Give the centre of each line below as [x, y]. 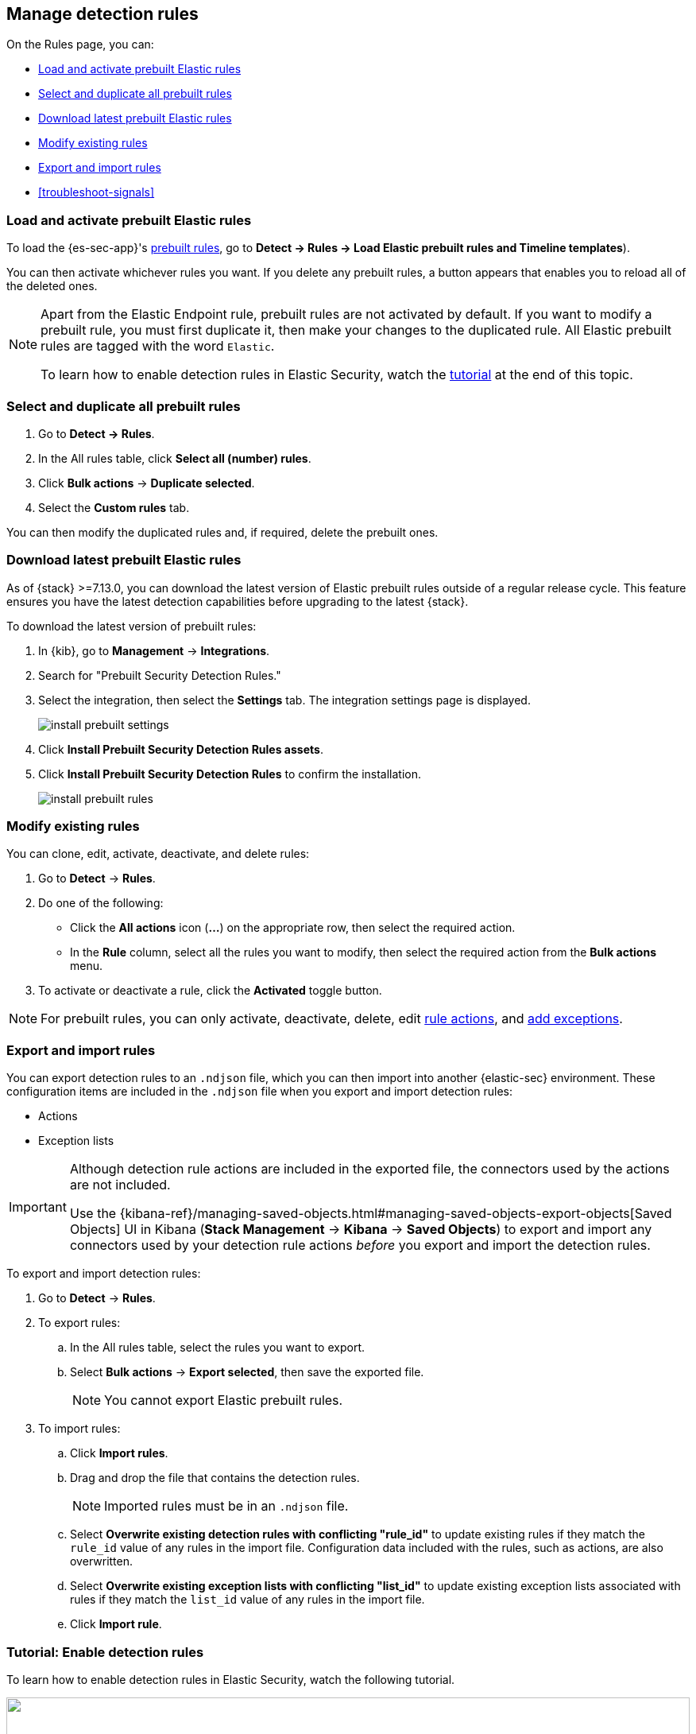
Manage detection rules [102, 14]
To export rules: [79, 1323]
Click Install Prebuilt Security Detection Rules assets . [181, 749]
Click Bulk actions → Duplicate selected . [147, 483]
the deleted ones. [52, 286]
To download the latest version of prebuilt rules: [131, 626]
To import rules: [79, 1429]
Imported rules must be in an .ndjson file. [226, 1506]
